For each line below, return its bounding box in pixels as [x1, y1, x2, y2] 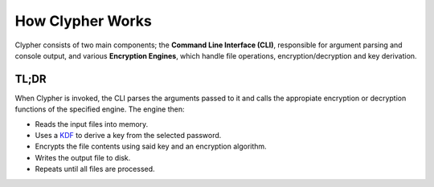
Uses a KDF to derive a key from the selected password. [35, 131, 222, 140]
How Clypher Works [14, 12, 152, 30]
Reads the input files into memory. [35, 119, 149, 128]
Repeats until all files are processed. [35, 165, 156, 174]
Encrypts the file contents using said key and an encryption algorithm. [35, 141, 267, 152]
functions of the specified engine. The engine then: [14, 104, 185, 114]
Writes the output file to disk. [35, 152, 131, 162]
